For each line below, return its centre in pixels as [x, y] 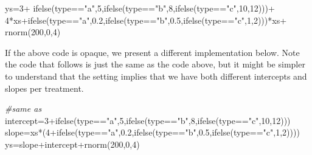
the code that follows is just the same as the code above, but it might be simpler [155, 64]
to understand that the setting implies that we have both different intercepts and [156, 76]
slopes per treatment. [44, 88]
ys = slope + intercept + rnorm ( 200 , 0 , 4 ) [72, 144]
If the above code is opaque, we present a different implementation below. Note [152, 52]
